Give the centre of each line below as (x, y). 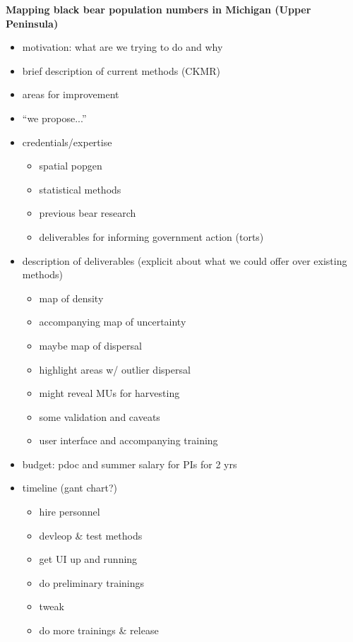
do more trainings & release (99, 630)
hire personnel (70, 512)
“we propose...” (54, 118)
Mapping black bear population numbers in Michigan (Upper (158, 9)
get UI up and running (88, 559)
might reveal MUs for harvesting (109, 393)
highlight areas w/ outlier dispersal (115, 369)
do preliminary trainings (91, 582)
